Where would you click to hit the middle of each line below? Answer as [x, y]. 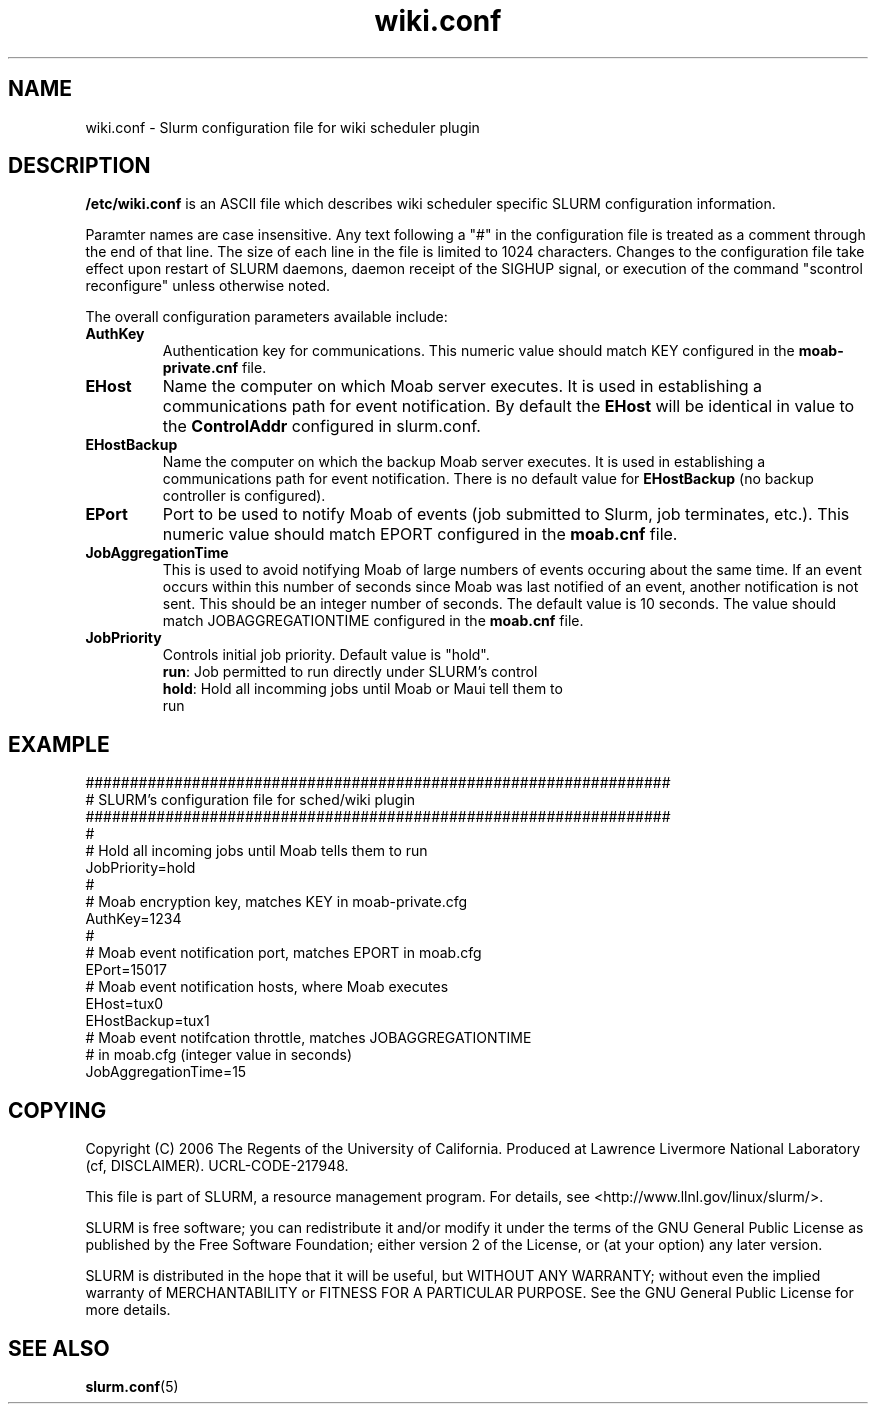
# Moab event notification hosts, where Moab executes [267, 987]
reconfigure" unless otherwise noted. [207, 286]
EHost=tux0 [124, 1004]
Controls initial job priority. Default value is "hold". [326, 655]
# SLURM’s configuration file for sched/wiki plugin [250, 800]
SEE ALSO [59, 1348]
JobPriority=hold [140, 868]
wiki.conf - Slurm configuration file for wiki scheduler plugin [282, 127]
